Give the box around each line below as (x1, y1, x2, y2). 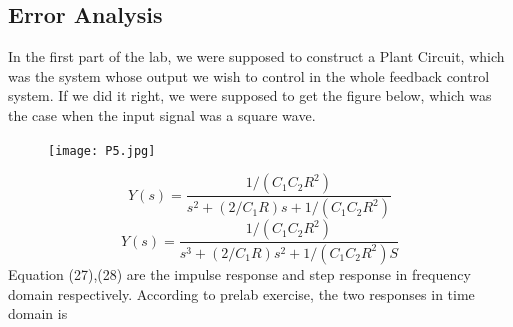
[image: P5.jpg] (48, 143, 156, 158)
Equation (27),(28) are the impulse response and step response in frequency (8, 263, 471, 284)
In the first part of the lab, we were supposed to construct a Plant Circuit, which (8, 46, 505, 67)
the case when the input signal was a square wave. (8, 104, 316, 125)
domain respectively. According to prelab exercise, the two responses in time (8, 283, 475, 304)
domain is (8, 303, 68, 324)
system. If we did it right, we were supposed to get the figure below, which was (8, 85, 492, 106)
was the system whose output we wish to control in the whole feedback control (8, 65, 490, 86)
